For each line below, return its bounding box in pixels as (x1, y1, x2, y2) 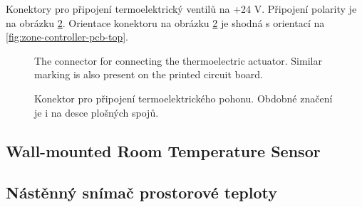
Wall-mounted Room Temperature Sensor (6, 139, 321, 161)
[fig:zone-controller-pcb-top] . (6, 29, 129, 44)
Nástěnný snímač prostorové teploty (6, 181, 277, 203)
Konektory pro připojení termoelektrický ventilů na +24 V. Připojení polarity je (6, 1, 357, 16)
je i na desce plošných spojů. (34, 105, 159, 120)
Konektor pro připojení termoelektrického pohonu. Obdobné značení (34, 90, 333, 105)
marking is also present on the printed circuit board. (34, 67, 263, 82)
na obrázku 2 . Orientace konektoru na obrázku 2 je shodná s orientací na (6, 15, 325, 30)
